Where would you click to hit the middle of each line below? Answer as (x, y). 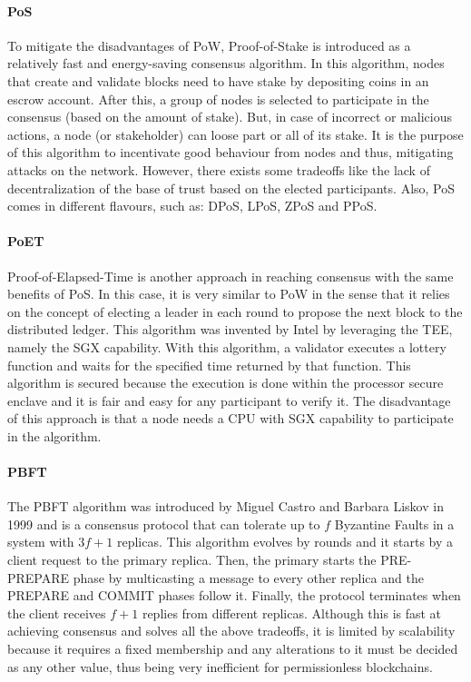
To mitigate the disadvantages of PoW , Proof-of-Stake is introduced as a (209, 45)
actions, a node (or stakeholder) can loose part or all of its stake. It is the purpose (235, 134)
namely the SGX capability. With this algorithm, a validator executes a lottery (227, 346)
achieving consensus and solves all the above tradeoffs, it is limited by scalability (231, 631)
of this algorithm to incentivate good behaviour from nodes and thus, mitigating (231, 152)
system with (41, 542)
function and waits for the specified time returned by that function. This (209, 365)
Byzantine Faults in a (394, 524)
